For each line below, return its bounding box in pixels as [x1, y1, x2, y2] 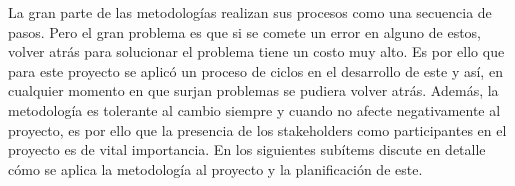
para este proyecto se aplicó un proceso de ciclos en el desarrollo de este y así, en [8, 60, 503, 81]
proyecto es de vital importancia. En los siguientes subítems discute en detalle [8, 139, 486, 160]
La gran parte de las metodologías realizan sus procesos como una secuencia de [8, 2, 492, 22]
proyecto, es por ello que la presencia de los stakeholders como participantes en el [8, 119, 507, 140]
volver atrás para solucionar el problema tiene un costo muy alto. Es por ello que [8, 41, 505, 62]
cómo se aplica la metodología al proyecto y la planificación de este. [8, 158, 423, 179]
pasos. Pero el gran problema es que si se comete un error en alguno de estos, [8, 21, 482, 42]
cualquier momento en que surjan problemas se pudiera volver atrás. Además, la [8, 80, 499, 101]
